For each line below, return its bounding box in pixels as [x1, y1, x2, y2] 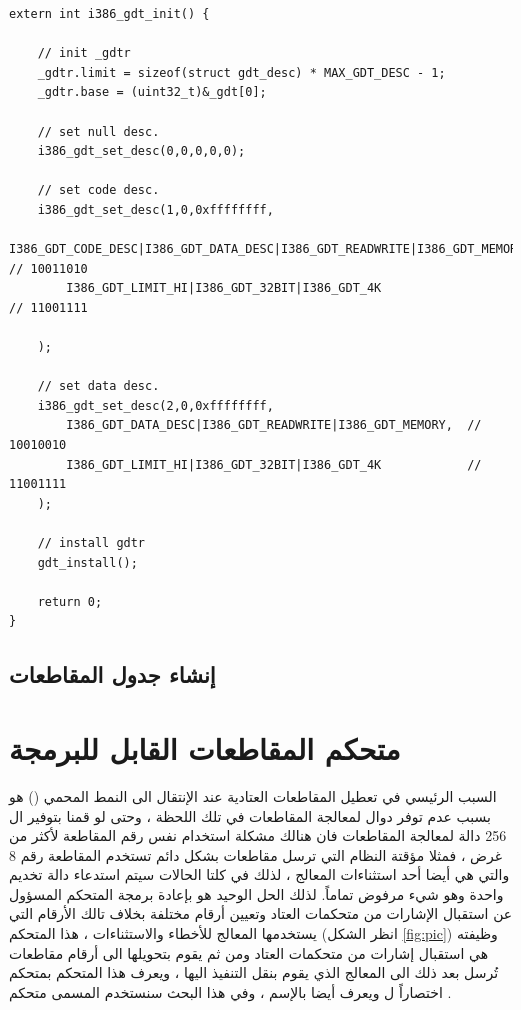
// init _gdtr [37, 46, 131, 61]
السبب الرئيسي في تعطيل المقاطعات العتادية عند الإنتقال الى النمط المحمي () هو [9, 785, 497, 806]
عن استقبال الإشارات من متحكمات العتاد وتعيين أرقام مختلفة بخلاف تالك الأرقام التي [9, 903, 513, 924]
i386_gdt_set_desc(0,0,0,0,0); [37, 144, 246, 159]
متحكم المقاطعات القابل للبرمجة [9, 727, 401, 768]
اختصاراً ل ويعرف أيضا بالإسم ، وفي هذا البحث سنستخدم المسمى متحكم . [9, 981, 452, 1002]
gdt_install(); [37, 555, 138, 570]
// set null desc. [37, 124, 160, 139]
